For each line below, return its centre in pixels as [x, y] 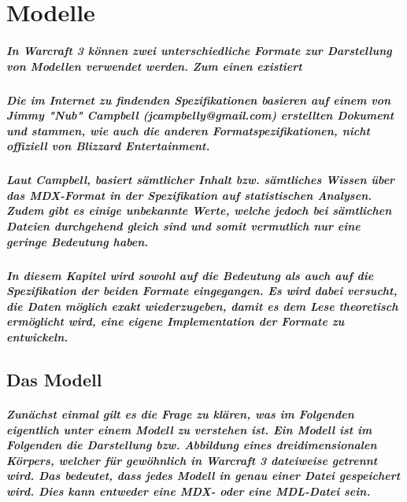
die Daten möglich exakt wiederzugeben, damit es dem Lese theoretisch [202, 306]
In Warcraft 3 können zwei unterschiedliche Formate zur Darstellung [199, 50]
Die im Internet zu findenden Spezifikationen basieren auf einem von [199, 100]
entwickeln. [37, 337]
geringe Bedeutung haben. [78, 241]
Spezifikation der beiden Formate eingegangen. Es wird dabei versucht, [202, 291]
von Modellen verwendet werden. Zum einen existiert [154, 66]
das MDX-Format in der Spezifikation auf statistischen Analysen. [189, 195]
